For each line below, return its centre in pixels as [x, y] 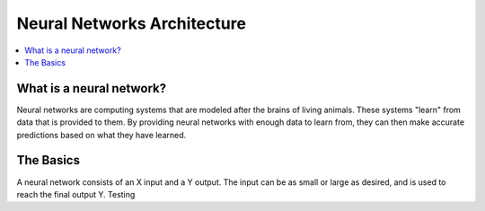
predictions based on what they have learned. [101, 135]
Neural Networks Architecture [132, 23]
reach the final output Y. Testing [76, 194]
